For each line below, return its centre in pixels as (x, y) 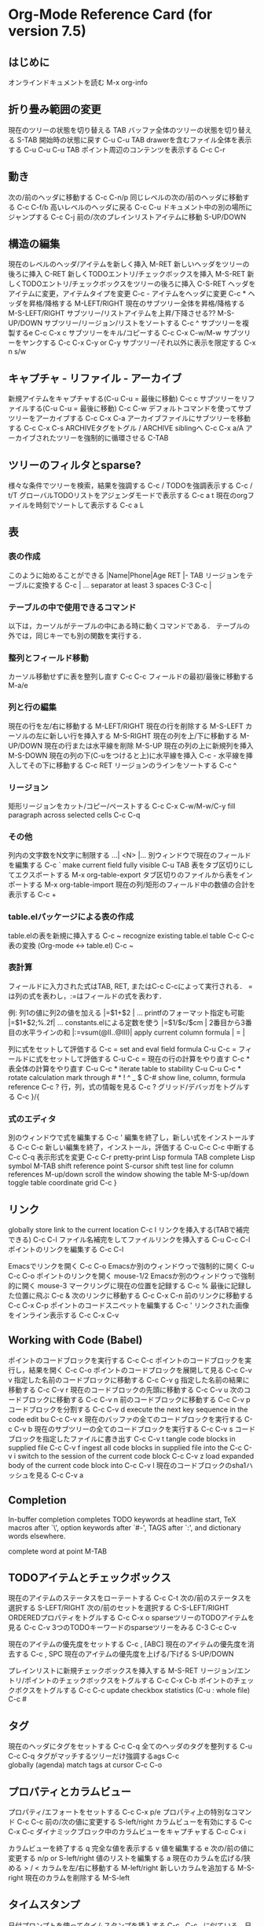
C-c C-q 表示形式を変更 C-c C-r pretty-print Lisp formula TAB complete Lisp (132, 1157)
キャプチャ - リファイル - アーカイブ (95, 378)
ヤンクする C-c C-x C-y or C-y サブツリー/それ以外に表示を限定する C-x (139, 342)
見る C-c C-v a (59, 1475)
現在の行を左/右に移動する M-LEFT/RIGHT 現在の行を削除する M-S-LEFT (126, 726)
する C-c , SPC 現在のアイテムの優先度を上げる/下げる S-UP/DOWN (124, 1654)
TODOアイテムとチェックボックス (90, 1578)
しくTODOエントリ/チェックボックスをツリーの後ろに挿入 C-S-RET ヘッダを (132, 284)
